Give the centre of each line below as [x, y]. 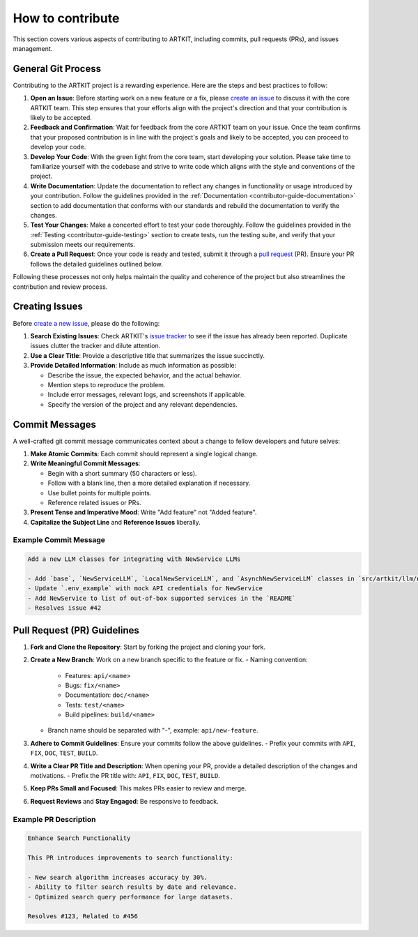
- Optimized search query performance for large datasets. [130, 897]
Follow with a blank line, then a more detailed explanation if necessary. [149, 483]
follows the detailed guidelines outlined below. [96, 264]
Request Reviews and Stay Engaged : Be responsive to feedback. [124, 801]
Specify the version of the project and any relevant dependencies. [143, 404]
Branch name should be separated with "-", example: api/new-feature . [153, 730]
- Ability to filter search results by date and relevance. [132, 887]
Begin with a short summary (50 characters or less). [123, 473]
